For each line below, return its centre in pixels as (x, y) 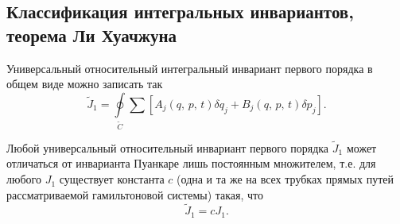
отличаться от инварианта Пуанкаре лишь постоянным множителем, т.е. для (191, 163)
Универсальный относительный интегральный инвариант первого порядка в (190, 68)
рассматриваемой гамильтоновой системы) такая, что (135, 194)
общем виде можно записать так (85, 84)
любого (24, 179)
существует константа (112, 179)
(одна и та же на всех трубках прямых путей (285, 179)
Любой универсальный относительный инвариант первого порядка (168, 147)
